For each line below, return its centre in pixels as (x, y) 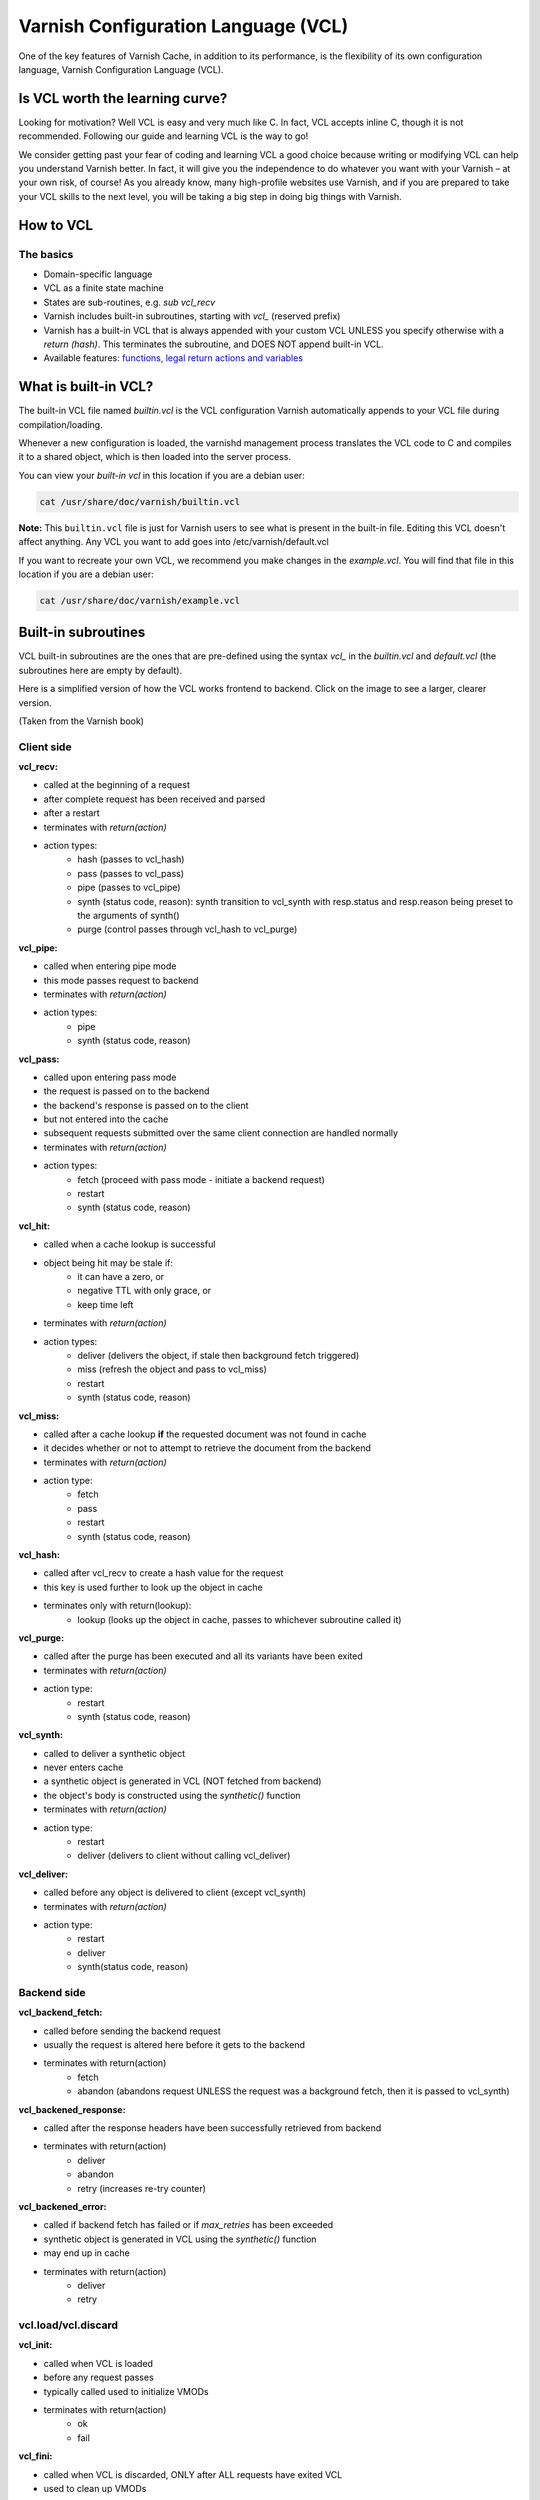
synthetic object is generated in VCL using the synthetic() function (180, 2239)
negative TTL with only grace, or (144, 1291)
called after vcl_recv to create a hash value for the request (163, 1573)
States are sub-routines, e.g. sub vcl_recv (129, 302)
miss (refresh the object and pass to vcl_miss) (172, 1369)
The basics (46, 254)
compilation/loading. (61, 424)
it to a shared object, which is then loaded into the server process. (155, 457)
